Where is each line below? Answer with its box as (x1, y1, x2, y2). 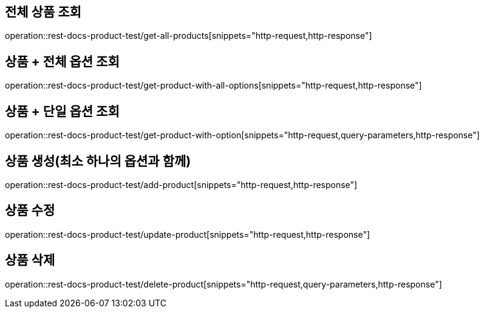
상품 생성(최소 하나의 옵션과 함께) (5, 153, 191, 169)
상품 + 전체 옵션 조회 (5, 53, 120, 69)
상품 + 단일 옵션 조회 (5, 103, 120, 119)
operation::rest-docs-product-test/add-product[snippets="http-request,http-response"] (5, 179, 358, 190)
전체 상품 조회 (5, 4, 81, 19)
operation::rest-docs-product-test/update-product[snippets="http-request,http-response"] (5, 229, 370, 240)
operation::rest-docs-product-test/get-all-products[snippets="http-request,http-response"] (5, 30, 372, 41)
